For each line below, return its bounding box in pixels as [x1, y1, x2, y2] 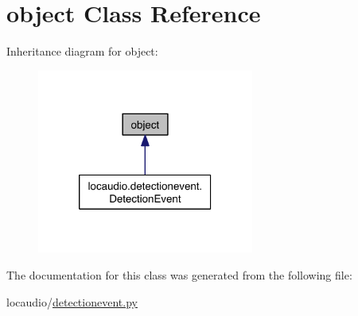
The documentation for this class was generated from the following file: [6, 266, 352, 283]
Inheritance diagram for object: [6, 43, 158, 60]
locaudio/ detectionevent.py [6, 293, 138, 310]
